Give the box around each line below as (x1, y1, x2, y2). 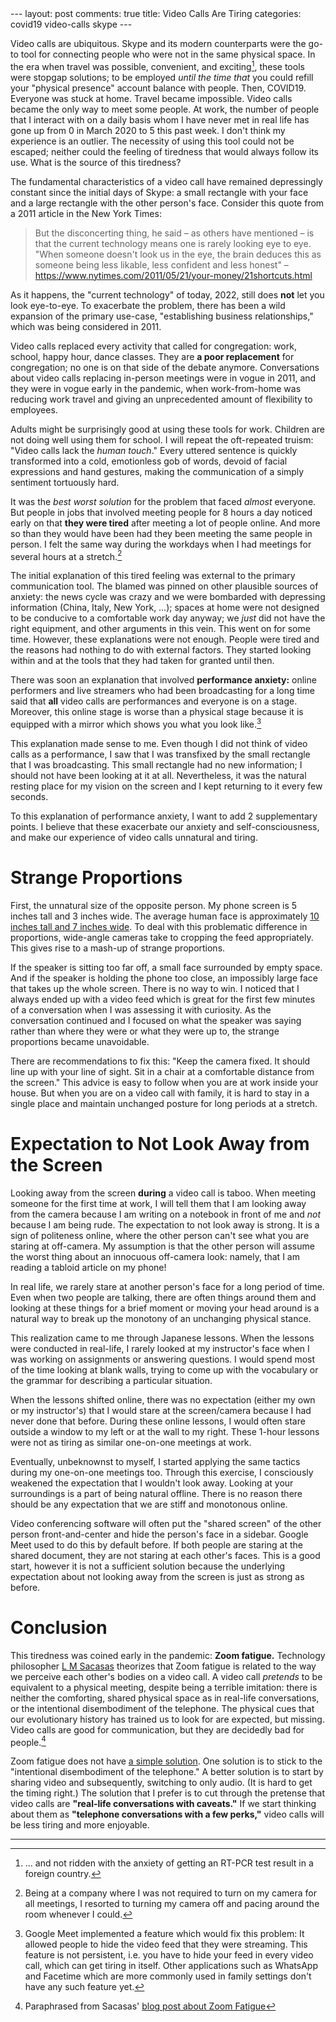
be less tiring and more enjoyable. (10, 1819, 150, 1831)
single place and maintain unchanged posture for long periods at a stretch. (10, 1097, 318, 1109)
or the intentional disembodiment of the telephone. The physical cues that (10, 1702, 315, 1714)
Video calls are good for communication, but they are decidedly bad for (10, 1723, 305, 1736)
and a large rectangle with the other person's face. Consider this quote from (10, 197, 325, 209)
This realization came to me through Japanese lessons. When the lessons (10, 1332, 315, 1344)
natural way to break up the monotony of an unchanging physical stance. (10, 1312, 312, 1324)
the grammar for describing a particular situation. (10, 1374, 213, 1386)
